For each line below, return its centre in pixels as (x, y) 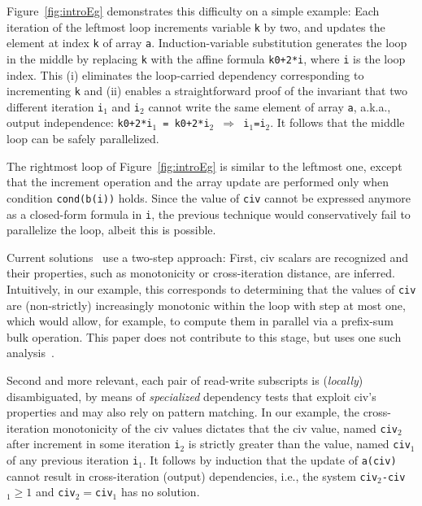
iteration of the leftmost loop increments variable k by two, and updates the (196, 26)
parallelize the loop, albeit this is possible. (111, 230)
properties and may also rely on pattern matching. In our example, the (183, 412)
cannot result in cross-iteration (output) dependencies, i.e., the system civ (192, 475)
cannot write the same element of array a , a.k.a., (270, 106)
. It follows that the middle (337, 122)
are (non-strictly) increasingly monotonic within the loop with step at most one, (206, 305)
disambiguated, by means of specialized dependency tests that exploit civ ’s (191, 396)
